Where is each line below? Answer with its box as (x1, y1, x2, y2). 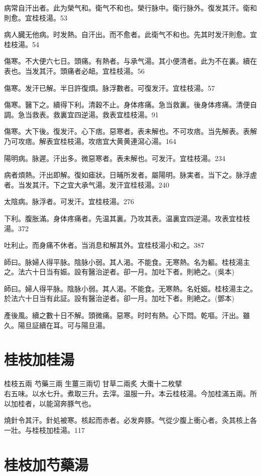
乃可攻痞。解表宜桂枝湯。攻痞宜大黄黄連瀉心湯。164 (4, 135, 176, 146)
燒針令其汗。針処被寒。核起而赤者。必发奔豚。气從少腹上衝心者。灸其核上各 (4, 415, 257, 425)
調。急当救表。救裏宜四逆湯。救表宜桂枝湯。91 (4, 109, 159, 119)
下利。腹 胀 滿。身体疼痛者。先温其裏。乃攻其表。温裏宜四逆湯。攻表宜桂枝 (4, 213, 250, 223)
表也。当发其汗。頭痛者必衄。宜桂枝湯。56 (4, 65, 145, 76)
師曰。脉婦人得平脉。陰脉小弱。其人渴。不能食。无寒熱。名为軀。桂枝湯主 (4, 256, 250, 267)
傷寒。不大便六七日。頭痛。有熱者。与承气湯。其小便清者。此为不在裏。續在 (4, 56, 257, 66)
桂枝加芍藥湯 (4, 454, 89, 474)
